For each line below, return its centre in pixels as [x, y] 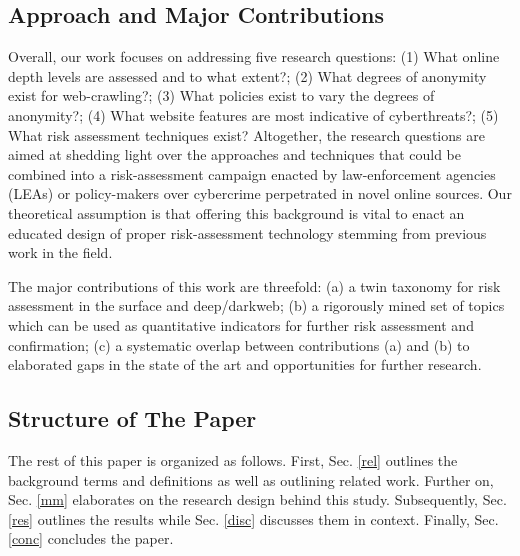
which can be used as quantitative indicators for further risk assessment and [241, 324]
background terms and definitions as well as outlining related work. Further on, [251, 479]
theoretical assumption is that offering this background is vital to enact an [236, 212]
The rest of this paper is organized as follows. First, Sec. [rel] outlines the [233, 459]
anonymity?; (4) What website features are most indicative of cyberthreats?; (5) [253, 114]
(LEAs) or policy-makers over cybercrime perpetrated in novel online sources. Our [260, 193]
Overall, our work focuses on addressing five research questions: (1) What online [254, 56]
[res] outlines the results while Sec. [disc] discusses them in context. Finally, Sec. [253, 518]
